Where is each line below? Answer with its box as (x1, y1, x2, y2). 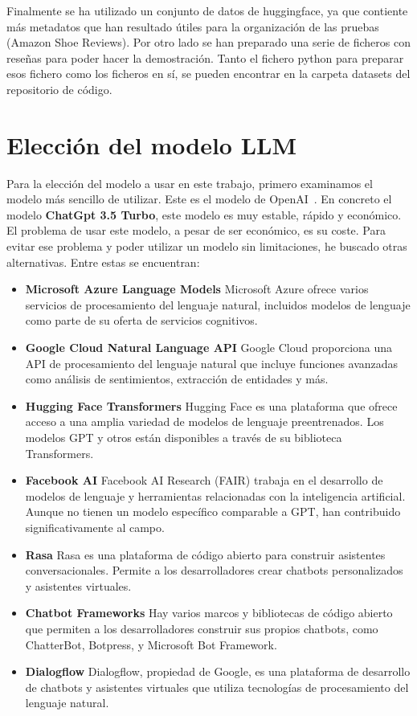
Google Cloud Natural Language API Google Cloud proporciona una (25, 339, 393, 356)
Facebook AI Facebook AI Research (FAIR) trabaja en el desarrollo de (25, 472, 383, 489)
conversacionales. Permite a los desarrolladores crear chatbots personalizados (25, 562, 403, 579)
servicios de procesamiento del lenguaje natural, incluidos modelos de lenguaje (25, 296, 411, 313)
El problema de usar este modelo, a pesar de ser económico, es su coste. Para (6, 222, 386, 239)
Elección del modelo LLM (6, 128, 296, 161)
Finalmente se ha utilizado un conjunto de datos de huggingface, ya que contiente (6, 2, 408, 18)
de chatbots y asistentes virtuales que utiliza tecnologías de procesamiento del (25, 678, 409, 695)
